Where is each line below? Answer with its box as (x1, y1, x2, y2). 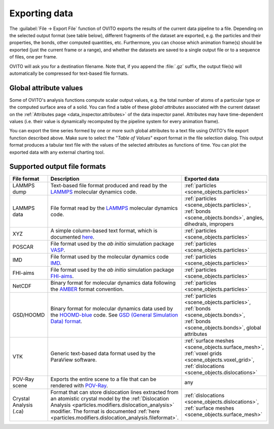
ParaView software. (50, 356, 97, 363)
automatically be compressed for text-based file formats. (9, 70, 129, 76)
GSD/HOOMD (12, 311, 45, 319)
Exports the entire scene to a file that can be (50, 376, 157, 383)
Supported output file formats (9, 162, 106, 171)
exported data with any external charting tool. (9, 149, 105, 155)
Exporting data (9, 8, 74, 19)
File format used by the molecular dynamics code (50, 253, 169, 261)
